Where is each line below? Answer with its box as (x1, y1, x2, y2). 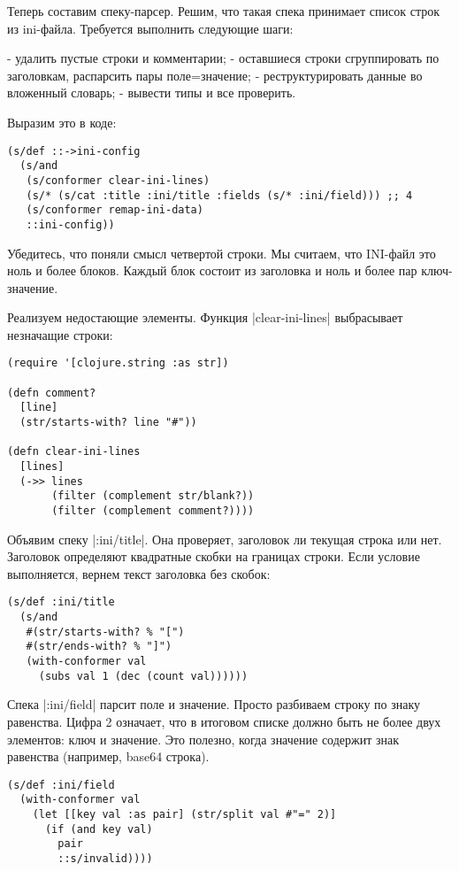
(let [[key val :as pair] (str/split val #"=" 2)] (32, 808, 337, 821)
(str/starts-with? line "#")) (19, 416, 197, 429)
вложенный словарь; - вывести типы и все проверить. (7, 83, 296, 102)
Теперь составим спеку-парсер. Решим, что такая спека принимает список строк (7, 2, 440, 19)
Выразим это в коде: (7, 112, 117, 131)
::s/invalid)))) (57, 852, 153, 866)
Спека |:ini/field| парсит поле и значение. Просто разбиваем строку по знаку (7, 695, 421, 713)
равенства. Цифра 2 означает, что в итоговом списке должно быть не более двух (7, 713, 441, 730)
